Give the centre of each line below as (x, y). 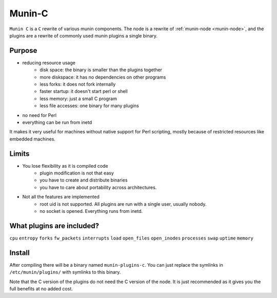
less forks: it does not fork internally (78, 84)
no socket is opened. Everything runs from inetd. (91, 211)
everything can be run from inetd (57, 122)
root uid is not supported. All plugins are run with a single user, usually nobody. (123, 204)
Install (20, 253)
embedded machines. (33, 139)
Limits (19, 154)
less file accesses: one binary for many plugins (90, 106)
